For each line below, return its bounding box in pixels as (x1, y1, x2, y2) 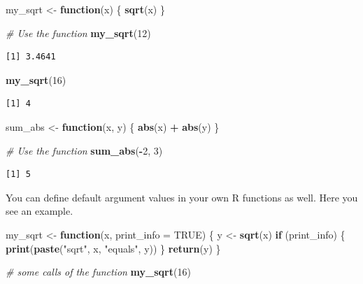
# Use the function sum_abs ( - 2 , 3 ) (6, 143, 163, 157)
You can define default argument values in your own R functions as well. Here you (6, 190, 358, 204)
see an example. (6, 204, 73, 218)
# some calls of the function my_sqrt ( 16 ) (6, 264, 191, 279)
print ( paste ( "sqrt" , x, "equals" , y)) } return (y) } (6, 241, 221, 255)
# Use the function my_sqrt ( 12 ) (6, 25, 151, 40)
